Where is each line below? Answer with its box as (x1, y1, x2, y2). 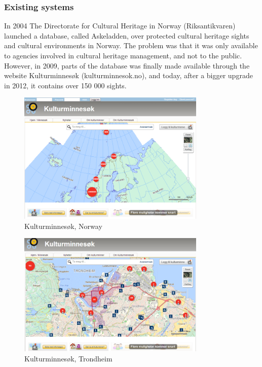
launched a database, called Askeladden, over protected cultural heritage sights (4, 30, 249, 41)
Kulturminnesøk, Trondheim (24, 353, 113, 363)
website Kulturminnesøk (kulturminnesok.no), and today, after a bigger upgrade (4, 70, 253, 81)
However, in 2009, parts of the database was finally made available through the (4, 60, 250, 71)
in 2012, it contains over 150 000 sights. (4, 80, 127, 90)
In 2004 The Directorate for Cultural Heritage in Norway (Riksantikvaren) (4, 20, 236, 31)
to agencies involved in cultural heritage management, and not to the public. (4, 50, 242, 60)
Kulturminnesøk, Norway (24, 220, 102, 231)
